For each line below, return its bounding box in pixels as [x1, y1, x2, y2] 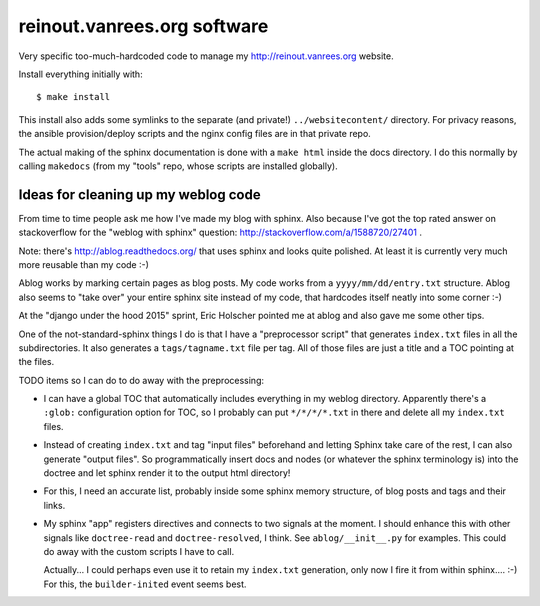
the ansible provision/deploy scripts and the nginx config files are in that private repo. [18, 128, 372, 140]
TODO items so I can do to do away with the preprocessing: [18, 374, 265, 386]
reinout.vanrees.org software [18, 15, 269, 37]
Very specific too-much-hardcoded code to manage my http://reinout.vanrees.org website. [18, 50, 394, 62]
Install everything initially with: [18, 68, 144, 80]
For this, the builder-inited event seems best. [43, 578, 247, 590]
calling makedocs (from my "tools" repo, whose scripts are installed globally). [18, 160, 339, 172]
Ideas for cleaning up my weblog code [18, 186, 261, 203]
